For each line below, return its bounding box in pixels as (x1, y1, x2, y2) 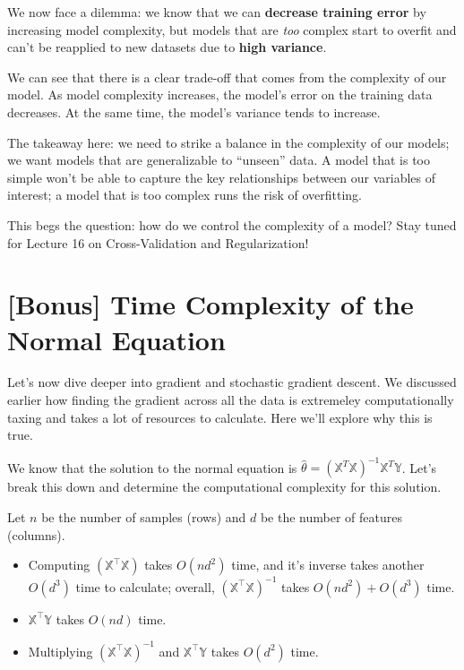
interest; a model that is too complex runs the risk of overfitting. (7, 185, 362, 204)
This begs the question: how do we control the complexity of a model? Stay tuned (7, 215, 457, 234)
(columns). (7, 525, 65, 544)
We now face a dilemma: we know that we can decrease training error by (7, 3, 426, 21)
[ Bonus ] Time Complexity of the (7, 286, 414, 322)
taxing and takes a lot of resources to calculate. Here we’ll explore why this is (7, 408, 433, 426)
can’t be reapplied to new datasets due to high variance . (7, 38, 327, 56)
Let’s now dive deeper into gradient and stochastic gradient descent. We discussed (7, 373, 457, 391)
